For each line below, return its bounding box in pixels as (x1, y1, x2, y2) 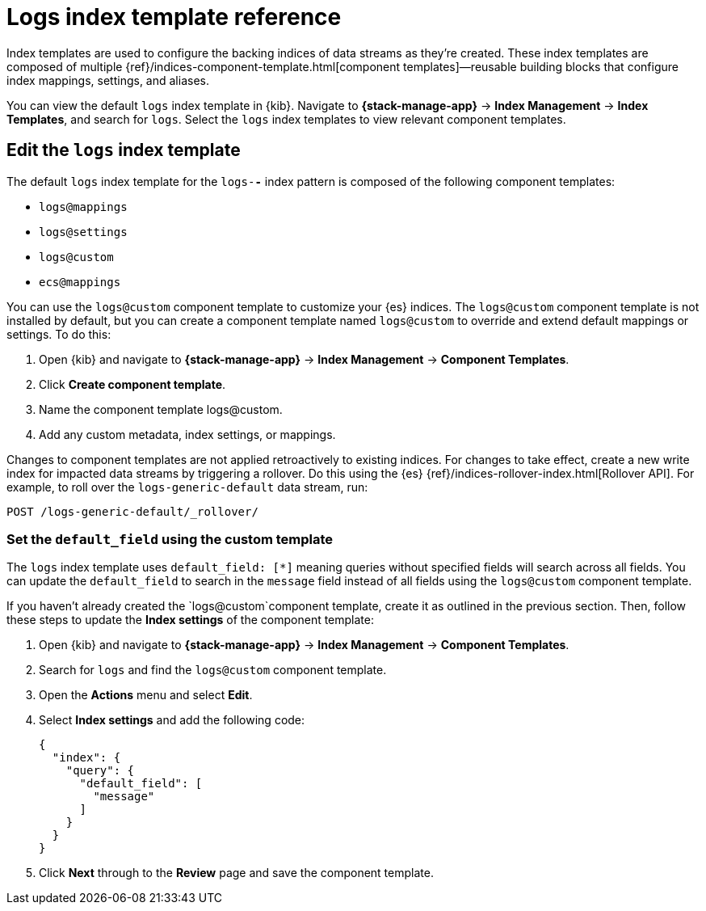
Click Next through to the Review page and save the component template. (39, 866, 434, 880)
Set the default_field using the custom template (6, 530, 334, 547)
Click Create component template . (39, 377, 226, 391)
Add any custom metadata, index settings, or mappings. (39, 427, 336, 441)
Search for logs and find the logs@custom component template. (39, 663, 387, 677)
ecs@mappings (39, 275, 121, 289)
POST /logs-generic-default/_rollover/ (6, 504, 258, 518)
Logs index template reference (6, 3, 342, 31)
